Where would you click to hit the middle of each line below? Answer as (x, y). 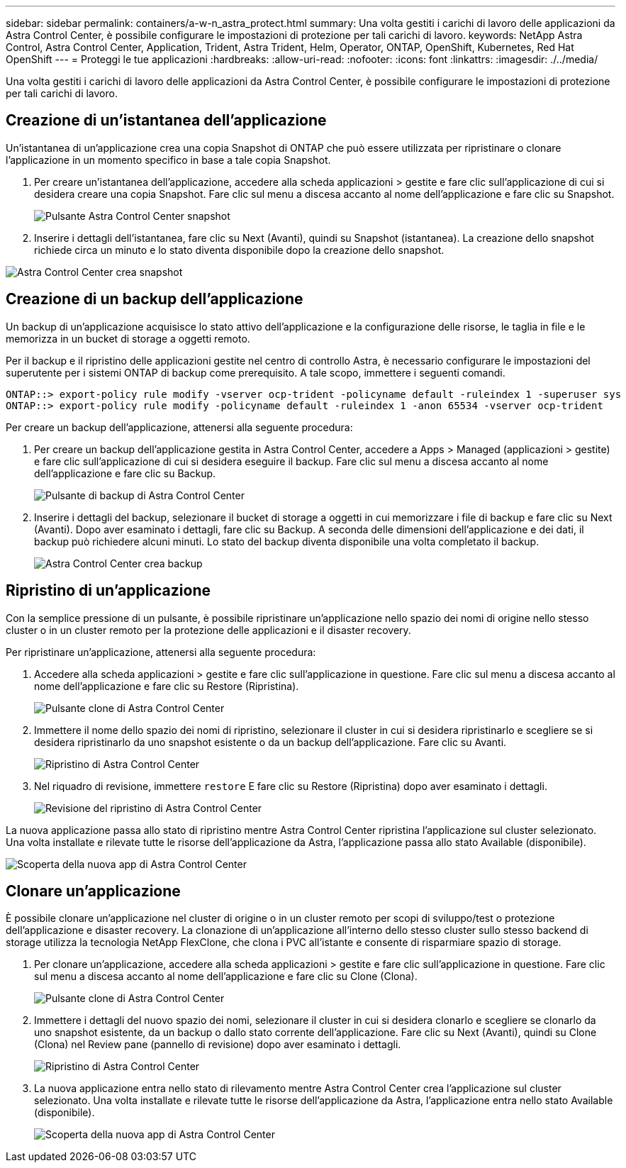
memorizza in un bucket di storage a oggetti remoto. (128, 338)
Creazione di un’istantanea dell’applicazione (166, 121)
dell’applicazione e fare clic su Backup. (125, 473)
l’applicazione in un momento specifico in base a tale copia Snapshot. (168, 160)
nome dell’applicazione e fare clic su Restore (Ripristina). (167, 686)
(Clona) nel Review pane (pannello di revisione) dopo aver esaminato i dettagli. (218, 1045)
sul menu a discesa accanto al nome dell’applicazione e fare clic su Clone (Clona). (226, 977)
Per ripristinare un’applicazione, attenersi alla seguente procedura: (161, 652)
